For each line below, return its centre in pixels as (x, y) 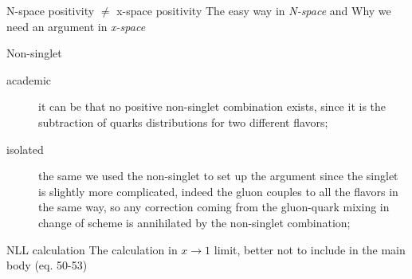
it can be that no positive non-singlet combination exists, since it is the (212, 106)
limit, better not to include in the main (310, 249)
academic (29, 79)
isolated (25, 149)
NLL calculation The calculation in (92, 249)
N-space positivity (51, 10)
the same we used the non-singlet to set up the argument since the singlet (218, 176)
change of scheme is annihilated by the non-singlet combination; (194, 222)
